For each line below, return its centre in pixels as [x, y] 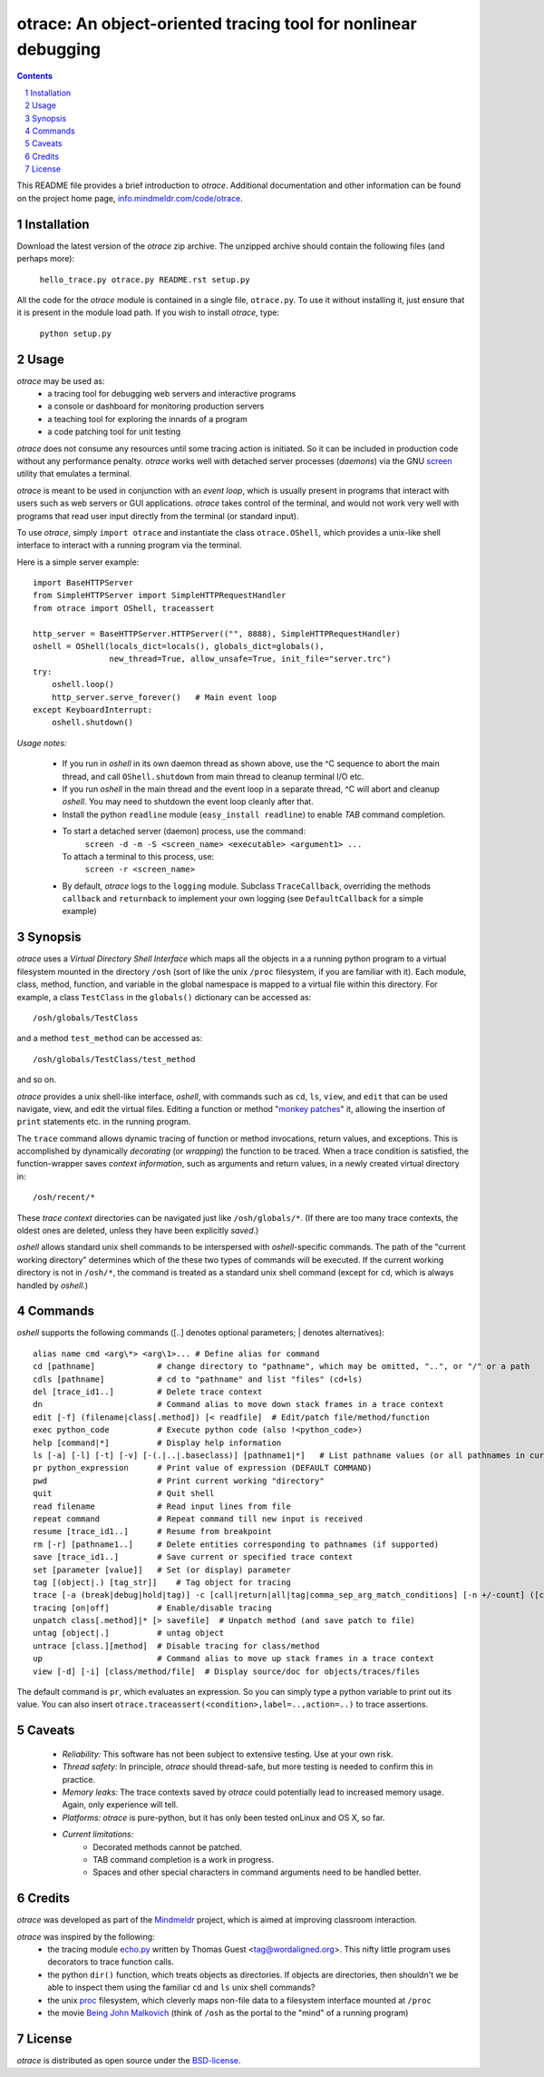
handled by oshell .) [53, 1285]
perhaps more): [46, 259]
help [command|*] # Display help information [157, 1442]
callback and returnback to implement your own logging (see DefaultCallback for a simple [243, 899]
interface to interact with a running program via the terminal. [129, 546]
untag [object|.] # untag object [129, 1633]
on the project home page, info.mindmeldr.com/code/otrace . [130, 198]
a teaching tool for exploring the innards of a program [148, 418]
